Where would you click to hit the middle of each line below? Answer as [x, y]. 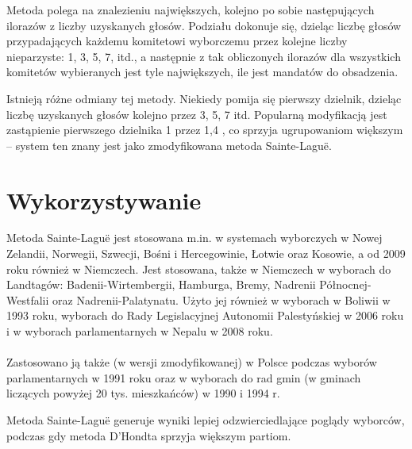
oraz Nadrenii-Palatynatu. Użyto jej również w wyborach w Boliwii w [221, 299]
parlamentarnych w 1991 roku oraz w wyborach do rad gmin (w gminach [184, 377]
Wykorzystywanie [104, 200]
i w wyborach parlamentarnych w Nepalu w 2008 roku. [140, 331]
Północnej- [345, 284]
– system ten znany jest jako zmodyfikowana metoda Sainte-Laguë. [169, 145]
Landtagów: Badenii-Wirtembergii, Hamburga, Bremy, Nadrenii [161, 284]
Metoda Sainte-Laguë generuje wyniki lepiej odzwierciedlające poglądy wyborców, [206, 420]
